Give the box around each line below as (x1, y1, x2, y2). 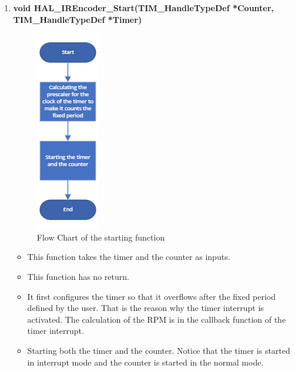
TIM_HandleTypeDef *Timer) (13, 13, 142, 25)
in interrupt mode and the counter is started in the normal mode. (27, 356, 264, 368)
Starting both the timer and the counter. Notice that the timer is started (27, 344, 290, 356)
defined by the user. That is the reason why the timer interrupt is (27, 302, 264, 314)
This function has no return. (27, 270, 129, 282)
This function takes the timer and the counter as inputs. (27, 251, 230, 263)
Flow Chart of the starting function (36, 231, 165, 243)
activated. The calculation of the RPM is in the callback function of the (27, 313, 286, 325)
